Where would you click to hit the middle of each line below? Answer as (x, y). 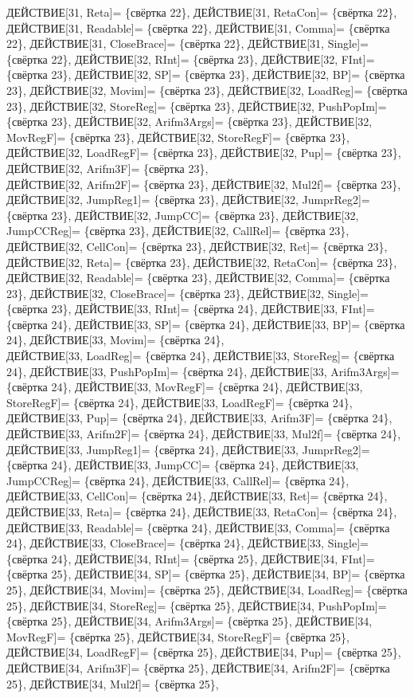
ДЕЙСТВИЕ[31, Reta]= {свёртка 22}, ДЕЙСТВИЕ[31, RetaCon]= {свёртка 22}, (202, 12)
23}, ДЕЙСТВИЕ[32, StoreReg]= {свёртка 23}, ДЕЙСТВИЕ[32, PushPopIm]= (197, 106)
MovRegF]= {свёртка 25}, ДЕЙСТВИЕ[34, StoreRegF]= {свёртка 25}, (178, 636)
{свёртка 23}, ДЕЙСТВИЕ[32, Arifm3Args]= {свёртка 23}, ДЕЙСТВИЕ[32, (189, 122)
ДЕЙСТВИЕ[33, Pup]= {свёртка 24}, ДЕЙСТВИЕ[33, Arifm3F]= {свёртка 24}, (199, 418)
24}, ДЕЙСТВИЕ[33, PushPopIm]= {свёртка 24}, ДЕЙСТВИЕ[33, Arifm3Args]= (203, 371)
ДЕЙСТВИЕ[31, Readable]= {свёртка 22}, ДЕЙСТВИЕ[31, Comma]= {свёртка (198, 27)
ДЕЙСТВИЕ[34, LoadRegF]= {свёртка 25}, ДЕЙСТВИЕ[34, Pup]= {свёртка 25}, (204, 652)
